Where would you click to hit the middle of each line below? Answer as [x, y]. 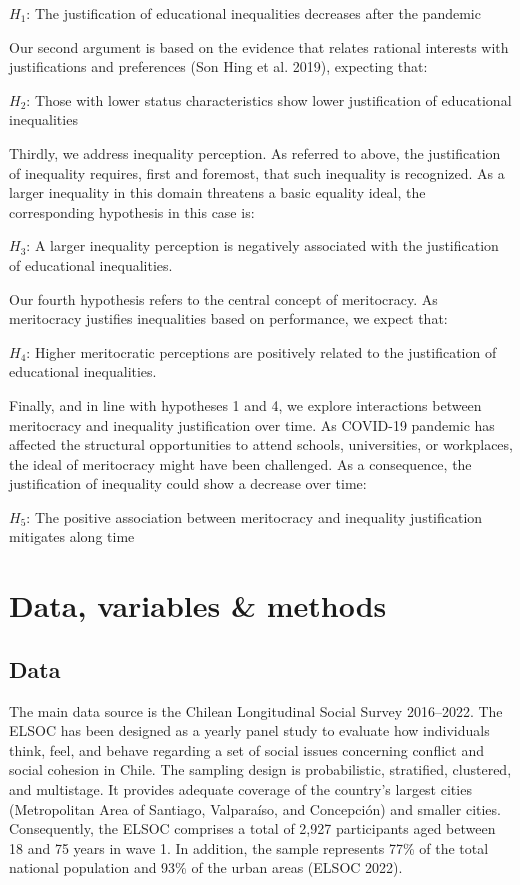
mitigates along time [72, 536]
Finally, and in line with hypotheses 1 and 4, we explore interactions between [245, 404]
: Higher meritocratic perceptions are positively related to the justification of [261, 351]
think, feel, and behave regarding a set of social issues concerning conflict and [246, 749]
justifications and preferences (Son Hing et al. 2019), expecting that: [218, 66]
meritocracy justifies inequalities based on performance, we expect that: [228, 318]
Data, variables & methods [198, 605]
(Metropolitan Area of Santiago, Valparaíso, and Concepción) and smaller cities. [255, 808]
